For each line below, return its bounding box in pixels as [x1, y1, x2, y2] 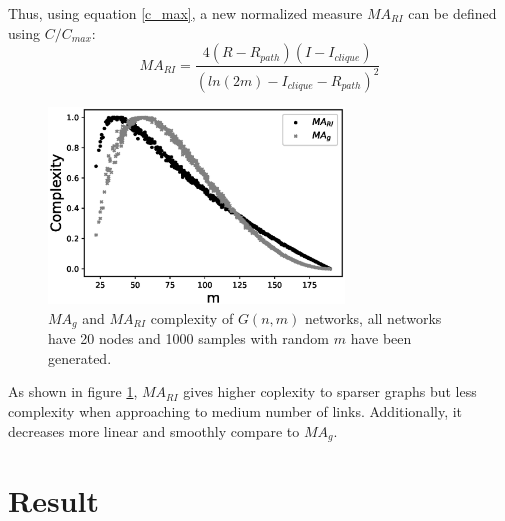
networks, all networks [304, 307, 442, 328]
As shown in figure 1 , [8, 381, 138, 402]
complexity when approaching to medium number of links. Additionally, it [8, 401, 463, 422]
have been [350, 328, 412, 349]
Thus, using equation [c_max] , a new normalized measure [8, 3, 363, 23]
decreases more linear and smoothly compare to [8, 420, 300, 441]
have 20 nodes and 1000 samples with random [48, 328, 330, 349]
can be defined [408, 3, 497, 23]
